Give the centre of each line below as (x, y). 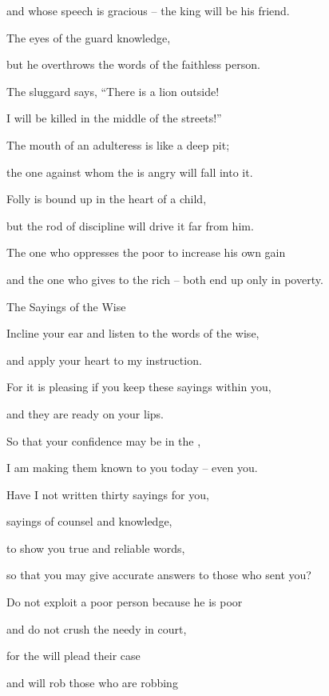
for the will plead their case (73, 656)
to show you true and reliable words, (96, 548)
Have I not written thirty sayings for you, (108, 494)
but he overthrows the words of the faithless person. (133, 64)
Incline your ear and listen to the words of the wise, (133, 333)
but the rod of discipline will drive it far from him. (130, 225)
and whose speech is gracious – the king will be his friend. (148, 10)
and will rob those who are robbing (92, 682)
